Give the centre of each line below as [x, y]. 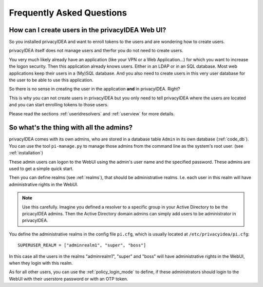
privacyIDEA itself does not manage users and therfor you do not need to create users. [96, 51]
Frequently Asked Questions [68, 13]
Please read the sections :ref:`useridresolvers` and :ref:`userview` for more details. [92, 114]
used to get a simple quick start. [41, 169]
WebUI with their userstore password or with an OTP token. [69, 279]
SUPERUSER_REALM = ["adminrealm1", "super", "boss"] [82, 245]
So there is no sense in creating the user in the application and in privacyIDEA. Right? [94, 89]
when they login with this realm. [41, 263]
